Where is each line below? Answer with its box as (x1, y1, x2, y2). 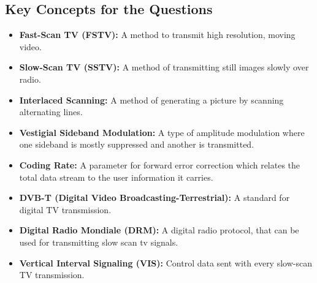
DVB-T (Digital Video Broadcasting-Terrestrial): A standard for (19, 191, 290, 204)
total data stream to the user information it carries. (19, 170, 213, 183)
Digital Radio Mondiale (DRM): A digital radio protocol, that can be (19, 224, 299, 236)
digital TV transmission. (19, 203, 112, 216)
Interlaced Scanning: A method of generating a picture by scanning (19, 93, 284, 106)
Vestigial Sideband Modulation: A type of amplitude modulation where (19, 126, 305, 138)
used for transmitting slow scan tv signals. (19, 235, 178, 248)
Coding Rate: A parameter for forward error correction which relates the (19, 158, 300, 171)
